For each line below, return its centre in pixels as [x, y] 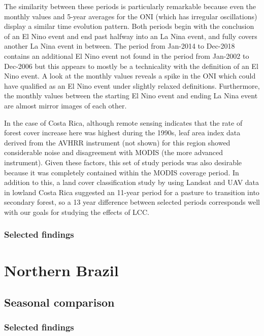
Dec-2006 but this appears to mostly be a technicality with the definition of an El [131, 66]
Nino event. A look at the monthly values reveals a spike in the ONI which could [130, 76]
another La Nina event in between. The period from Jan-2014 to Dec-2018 [120, 46]
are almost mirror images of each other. [65, 105]
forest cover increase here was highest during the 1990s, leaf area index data [122, 133]
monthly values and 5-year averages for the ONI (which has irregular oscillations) [131, 16]
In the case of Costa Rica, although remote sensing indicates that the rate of [123, 122]
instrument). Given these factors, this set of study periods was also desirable [123, 162]
